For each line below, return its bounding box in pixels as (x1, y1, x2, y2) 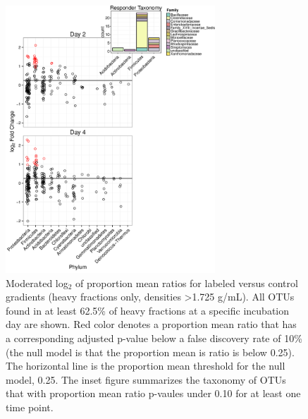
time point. (6, 399, 54, 414)
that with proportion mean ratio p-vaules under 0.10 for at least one (6, 386, 301, 401)
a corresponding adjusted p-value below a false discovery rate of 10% (6, 330, 302, 345)
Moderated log (6, 275, 68, 290)
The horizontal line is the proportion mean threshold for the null (6, 358, 285, 373)
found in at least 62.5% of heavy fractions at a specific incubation (6, 303, 290, 317)
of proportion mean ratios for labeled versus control (75, 275, 298, 290)
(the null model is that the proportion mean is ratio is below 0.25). (6, 344, 295, 359)
